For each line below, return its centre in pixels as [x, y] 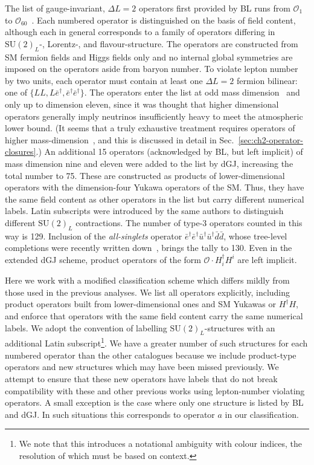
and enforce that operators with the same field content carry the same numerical [154, 316]
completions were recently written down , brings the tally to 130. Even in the [149, 248]
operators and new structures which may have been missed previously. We [142, 367]
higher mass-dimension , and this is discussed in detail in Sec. [120, 139]
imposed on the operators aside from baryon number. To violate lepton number [152, 69]
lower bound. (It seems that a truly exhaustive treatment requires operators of [150, 128]
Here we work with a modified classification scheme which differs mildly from [147, 280]
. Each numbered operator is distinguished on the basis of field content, [164, 20]
